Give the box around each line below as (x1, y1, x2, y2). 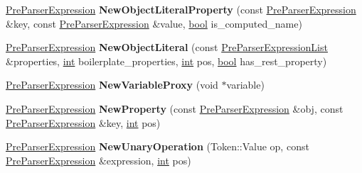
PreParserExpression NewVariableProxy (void (6, 77, 218, 92)
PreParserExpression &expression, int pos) (6, 152, 191, 167)
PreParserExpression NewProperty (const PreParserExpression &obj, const (6, 101, 344, 116)
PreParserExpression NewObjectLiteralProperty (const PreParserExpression (6, 2, 356, 16)
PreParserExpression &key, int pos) (6, 115, 161, 130)
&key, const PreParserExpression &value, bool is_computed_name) (6, 16, 302, 30)
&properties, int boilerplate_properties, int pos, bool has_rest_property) (6, 53, 327, 68)
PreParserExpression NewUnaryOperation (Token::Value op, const (6, 139, 309, 154)
